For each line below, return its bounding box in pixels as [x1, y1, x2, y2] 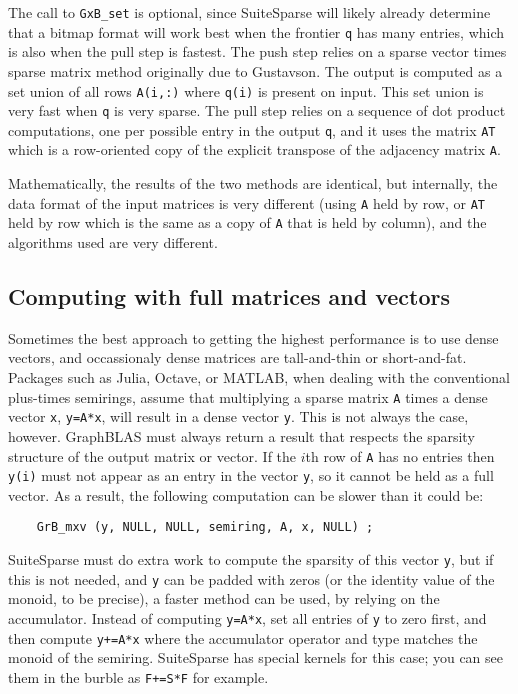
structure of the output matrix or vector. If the [8, 445, 297, 466]
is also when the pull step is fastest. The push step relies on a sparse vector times [8, 41, 507, 62]
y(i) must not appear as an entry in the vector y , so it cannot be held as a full [8, 465, 494, 486]
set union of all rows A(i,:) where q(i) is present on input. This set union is [8, 80, 484, 101]
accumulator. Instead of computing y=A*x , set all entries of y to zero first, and [8, 607, 487, 628]
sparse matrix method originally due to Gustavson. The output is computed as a [8, 60, 503, 81]
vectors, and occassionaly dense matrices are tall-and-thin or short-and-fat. [8, 347, 467, 368]
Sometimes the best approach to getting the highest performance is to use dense [8, 327, 499, 348]
